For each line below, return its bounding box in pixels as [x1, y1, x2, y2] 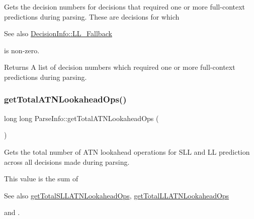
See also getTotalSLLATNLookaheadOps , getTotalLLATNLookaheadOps [4, 190, 229, 200]
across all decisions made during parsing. [4, 156, 130, 167]
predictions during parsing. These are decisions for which [4, 11, 180, 22]
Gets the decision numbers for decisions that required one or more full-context [4, 2, 245, 12]
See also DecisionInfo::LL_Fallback [4, 28, 112, 39]
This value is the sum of [4, 173, 78, 184]
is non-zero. [4, 45, 40, 55]
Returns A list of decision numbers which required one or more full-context [4, 62, 235, 72]
